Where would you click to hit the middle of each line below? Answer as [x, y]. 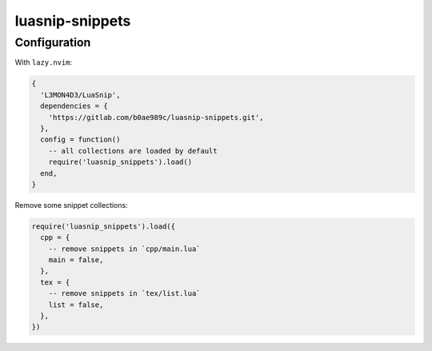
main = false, [76, 260]
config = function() [80, 140]
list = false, [76, 305]
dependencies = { [74, 106]
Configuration [53, 42]
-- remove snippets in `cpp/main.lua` [124, 249]
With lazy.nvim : [43, 62]
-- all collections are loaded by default [133, 151]
